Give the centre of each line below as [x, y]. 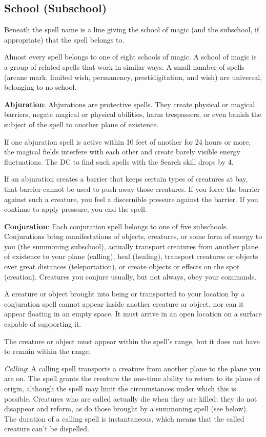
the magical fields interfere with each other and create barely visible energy [122, 152]
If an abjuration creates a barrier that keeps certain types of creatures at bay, [126, 179]
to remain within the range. [47, 351]
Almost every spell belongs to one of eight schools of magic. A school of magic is [130, 57]
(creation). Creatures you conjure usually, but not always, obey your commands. [130, 276]
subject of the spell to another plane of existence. [81, 124]
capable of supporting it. [43, 324]
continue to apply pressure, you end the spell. [76, 209]
